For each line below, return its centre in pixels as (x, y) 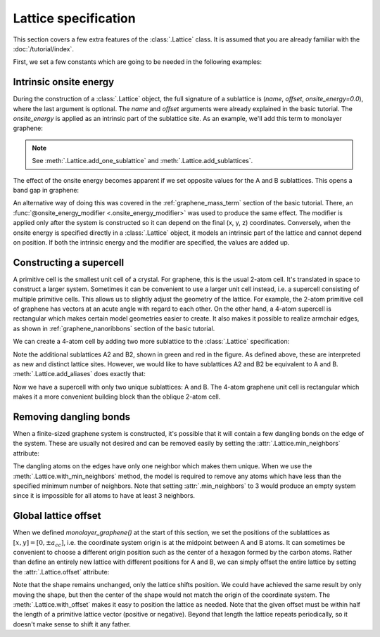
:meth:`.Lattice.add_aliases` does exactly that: (79, 374)
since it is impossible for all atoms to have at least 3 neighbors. (104, 496)
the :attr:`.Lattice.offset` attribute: (61, 572)
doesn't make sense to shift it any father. (72, 624)
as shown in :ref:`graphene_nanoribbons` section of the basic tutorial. (114, 328)
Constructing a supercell (69, 263)
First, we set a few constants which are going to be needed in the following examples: (137, 62)
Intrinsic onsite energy (64, 82)
